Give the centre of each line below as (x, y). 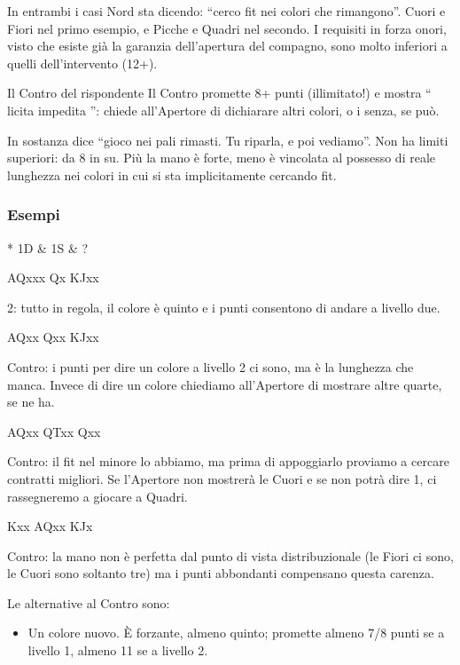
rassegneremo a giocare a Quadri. (97, 496)
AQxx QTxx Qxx (54, 431)
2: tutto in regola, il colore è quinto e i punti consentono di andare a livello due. (224, 307)
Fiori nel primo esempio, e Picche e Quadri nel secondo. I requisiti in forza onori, (227, 28)
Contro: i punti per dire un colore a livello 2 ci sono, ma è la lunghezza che (211, 366)
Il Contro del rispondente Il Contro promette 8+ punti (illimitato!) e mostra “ (219, 93)
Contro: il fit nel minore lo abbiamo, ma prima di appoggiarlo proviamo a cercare (228, 461)
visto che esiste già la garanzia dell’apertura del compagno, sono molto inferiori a (227, 46)
